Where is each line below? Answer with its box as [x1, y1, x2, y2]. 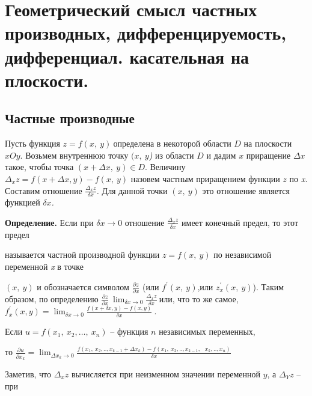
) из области [148, 148, 194, 161]
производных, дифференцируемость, [5, 20, 287, 45]
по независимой [213, 248, 272, 261]
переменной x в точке [5, 260, 84, 272]
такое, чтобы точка [5, 160, 74, 173]
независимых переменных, [159, 325, 255, 338]
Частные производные [5, 109, 135, 127]
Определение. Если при [5, 216, 94, 228]
